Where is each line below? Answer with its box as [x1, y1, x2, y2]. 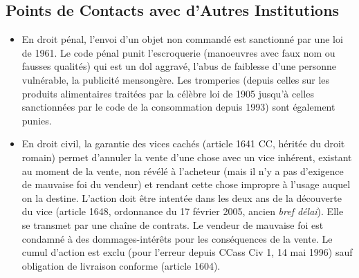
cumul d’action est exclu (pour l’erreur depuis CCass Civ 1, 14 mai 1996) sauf [21, 245, 353, 259]
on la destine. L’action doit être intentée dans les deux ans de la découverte [21, 190, 342, 205]
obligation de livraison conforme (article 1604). [21, 258, 221, 272]
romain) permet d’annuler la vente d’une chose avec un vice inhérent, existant [21, 149, 352, 164]
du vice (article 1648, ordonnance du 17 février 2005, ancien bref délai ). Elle [21, 204, 344, 219]
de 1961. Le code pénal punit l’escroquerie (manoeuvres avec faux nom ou [21, 45, 335, 59]
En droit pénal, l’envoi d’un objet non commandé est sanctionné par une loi [21, 32, 343, 46]
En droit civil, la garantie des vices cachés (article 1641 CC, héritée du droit [21, 136, 345, 151]
